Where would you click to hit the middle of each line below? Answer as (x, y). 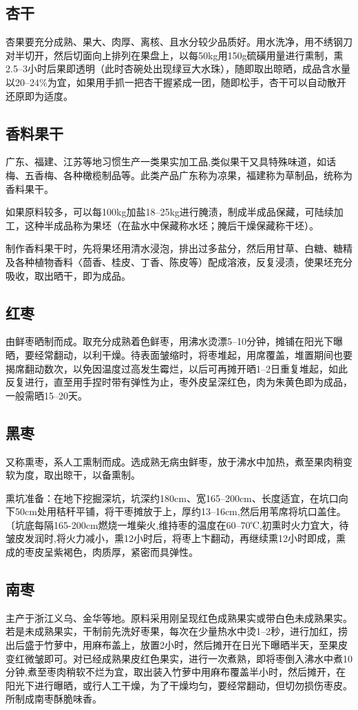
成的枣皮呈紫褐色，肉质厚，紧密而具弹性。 (102, 552)
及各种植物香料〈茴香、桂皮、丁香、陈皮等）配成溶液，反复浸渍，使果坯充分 (179, 261)
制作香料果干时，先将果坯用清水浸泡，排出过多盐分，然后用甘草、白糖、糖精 (179, 248)
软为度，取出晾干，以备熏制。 (73, 475)
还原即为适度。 (39, 95)
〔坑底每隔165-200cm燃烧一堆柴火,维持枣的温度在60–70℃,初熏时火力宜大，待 (177, 524)
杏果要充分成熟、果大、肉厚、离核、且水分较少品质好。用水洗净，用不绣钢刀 (179, 42)
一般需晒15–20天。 (46, 395)
